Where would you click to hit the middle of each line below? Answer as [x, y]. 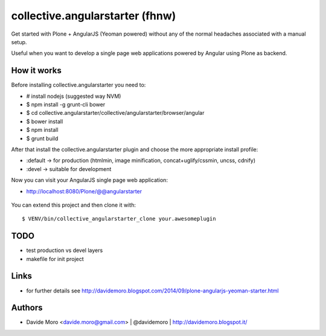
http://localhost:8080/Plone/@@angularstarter [84, 191]
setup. [19, 42]
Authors [27, 308]
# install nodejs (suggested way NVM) [74, 96]
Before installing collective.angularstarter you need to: [78, 85]
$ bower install [45, 121]
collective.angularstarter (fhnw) [94, 16]
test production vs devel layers [65, 250]
